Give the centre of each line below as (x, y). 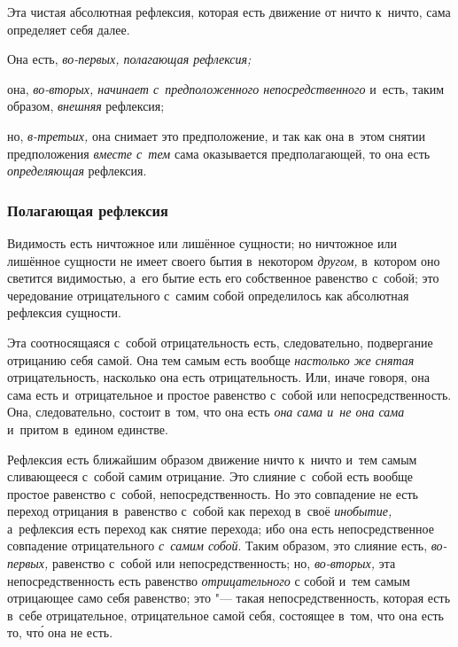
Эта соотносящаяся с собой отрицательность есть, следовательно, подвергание (220, 342)
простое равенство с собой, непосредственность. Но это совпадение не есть (213, 493)
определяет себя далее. (69, 29)
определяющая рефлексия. (77, 171)
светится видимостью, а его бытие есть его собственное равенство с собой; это (223, 278)
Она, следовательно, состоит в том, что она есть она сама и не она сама (206, 412)
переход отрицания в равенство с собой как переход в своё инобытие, (200, 511)
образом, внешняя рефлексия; (86, 106)
